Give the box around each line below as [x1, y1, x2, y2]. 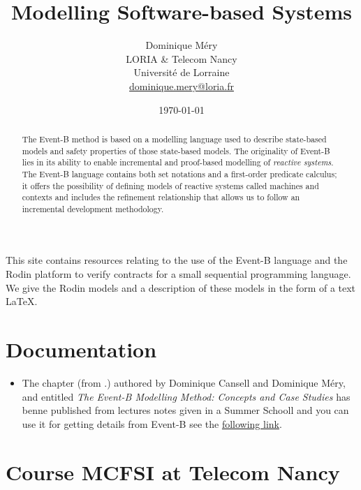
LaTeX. [6, 294, 38, 309]
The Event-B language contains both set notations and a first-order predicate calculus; [22, 168, 337, 179]
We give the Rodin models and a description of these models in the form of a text [6, 280, 356, 295]
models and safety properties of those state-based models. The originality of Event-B [22, 144, 330, 156]
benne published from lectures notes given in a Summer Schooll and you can [22, 403, 349, 417]
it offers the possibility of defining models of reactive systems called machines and [22, 179, 319, 191]
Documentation [6, 335, 157, 364]
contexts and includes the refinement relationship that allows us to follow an [22, 191, 300, 203]
